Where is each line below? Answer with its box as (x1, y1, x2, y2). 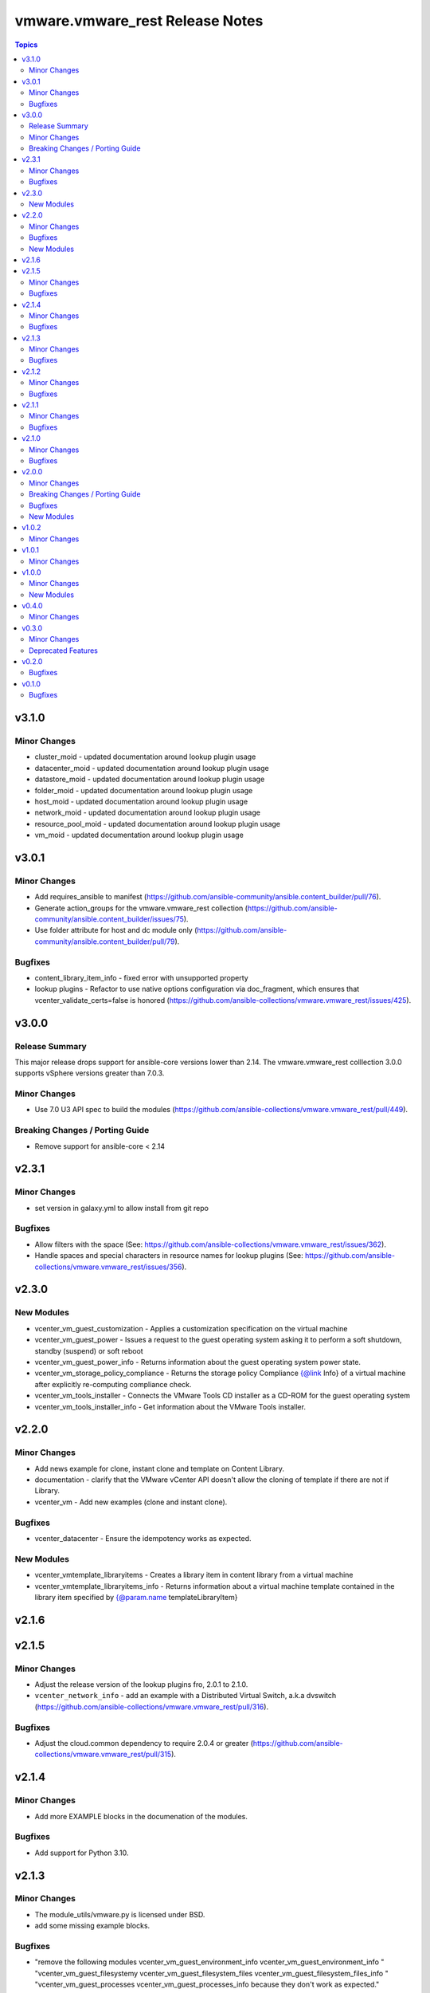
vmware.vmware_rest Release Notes (14, 12, 264, 29)
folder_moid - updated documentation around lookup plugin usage (34, 785, 253, 795)
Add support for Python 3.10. (34, 1848, 129, 1857)
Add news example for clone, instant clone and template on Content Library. (34, 1464, 285, 1473)
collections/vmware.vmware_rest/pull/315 (34, 1750, 172, 1759)
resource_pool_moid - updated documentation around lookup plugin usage (34, 819, 280, 828)
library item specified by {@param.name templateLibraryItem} (34, 1592, 238, 1602)
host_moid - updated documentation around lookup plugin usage (34, 796, 248, 806)
